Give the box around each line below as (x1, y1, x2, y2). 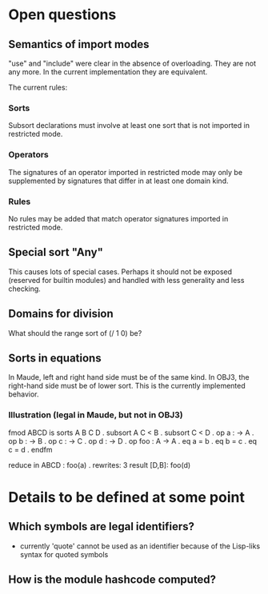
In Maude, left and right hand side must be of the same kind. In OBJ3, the (8, 373, 250, 382)
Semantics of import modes (8, 38, 150, 51)
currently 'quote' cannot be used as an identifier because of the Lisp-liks (19, 541, 261, 551)
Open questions (8, 6, 117, 24)
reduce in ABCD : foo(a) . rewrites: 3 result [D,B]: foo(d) (8, 460, 191, 469)
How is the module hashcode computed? (8, 573, 217, 587)
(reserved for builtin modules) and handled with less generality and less (8, 275, 245, 285)
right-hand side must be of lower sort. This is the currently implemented (8, 381, 246, 391)
